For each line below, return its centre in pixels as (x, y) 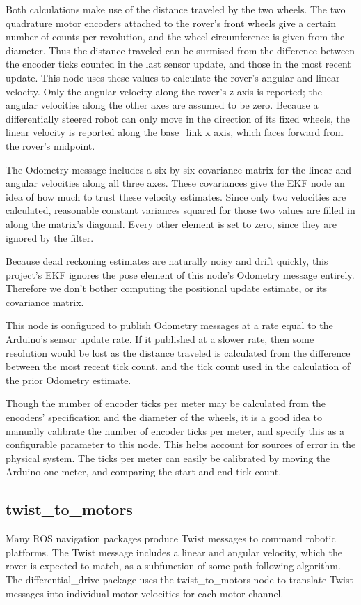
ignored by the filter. (50, 237)
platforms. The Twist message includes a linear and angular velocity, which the (174, 552)
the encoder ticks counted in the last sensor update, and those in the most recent (178, 64)
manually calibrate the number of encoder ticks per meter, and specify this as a (175, 430)
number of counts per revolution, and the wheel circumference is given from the (175, 37)
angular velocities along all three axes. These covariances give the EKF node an (175, 183)
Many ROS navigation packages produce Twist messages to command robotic (171, 538)
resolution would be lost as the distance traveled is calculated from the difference (178, 352)
